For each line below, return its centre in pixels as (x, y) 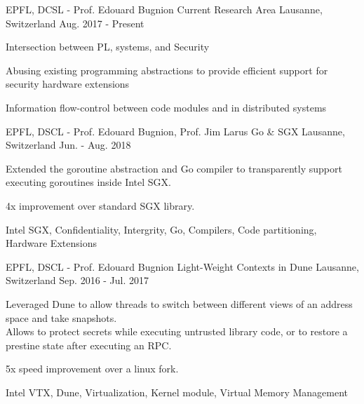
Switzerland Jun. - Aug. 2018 (68, 145)
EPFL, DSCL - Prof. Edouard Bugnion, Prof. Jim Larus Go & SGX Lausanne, (175, 131)
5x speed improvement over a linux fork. (92, 369)
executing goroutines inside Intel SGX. (88, 182)
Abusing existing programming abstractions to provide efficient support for (167, 70)
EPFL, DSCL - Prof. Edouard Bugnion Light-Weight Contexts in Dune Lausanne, (182, 266)
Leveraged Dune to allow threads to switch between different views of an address (179, 303)
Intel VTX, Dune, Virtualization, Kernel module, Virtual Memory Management (177, 392)
